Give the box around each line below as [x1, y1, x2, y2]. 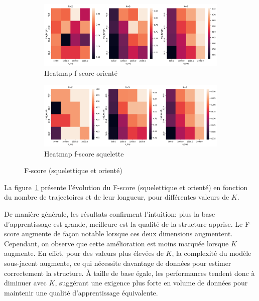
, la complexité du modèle [172, 248, 251, 258]
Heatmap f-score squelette [44, 148, 124, 159]
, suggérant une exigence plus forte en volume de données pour [55, 277, 248, 288]
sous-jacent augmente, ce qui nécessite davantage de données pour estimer [4, 258, 231, 268]
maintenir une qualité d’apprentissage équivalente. [4, 287, 158, 297]
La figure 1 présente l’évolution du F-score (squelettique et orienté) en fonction [4, 182, 248, 192]
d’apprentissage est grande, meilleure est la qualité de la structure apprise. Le [4, 218, 243, 229]
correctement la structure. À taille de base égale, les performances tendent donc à [4, 267, 255, 278]
